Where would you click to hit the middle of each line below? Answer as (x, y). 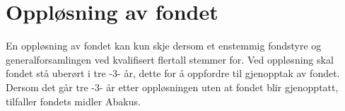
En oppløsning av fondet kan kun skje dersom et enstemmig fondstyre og (164, 46)
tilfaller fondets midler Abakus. (73, 101)
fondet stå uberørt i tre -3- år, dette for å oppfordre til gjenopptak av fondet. (173, 73)
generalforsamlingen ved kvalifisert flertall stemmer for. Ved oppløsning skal (170, 59)
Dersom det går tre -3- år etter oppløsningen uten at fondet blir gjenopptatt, (172, 87)
